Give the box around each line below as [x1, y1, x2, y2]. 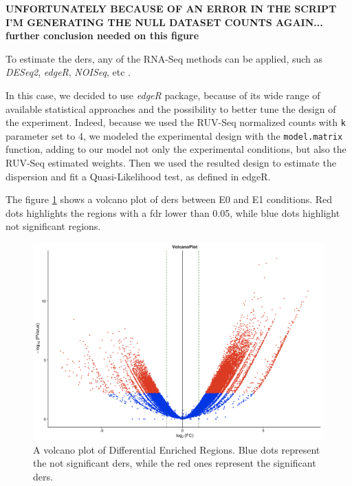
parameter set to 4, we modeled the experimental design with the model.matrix [5, 128, 343, 142]
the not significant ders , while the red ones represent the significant [33, 456, 316, 470]
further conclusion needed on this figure [5, 28, 199, 43]
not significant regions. [5, 219, 101, 233]
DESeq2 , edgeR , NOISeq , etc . [5, 65, 131, 79]
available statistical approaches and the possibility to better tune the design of [5, 101, 336, 116]
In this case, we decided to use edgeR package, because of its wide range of [5, 87, 320, 102]
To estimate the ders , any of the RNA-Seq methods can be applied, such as [5, 51, 323, 65]
